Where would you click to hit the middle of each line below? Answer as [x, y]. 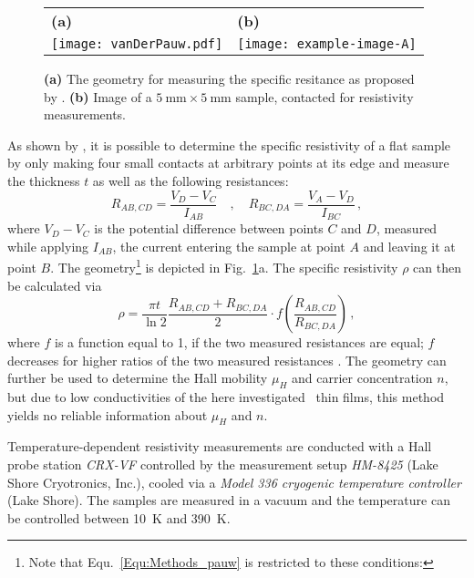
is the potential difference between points [209, 228]
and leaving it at [409, 246]
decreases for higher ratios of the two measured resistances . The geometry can [227, 360]
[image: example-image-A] [327, 44]
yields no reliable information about [108, 414]
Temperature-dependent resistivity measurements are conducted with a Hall [220, 446]
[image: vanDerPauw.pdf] [137, 44]
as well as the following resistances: [191, 180]
